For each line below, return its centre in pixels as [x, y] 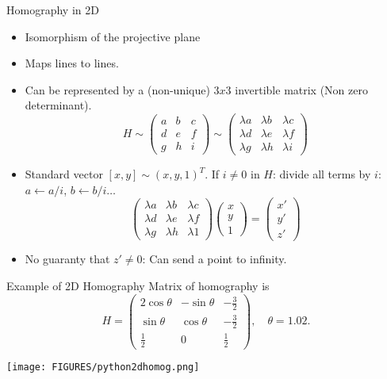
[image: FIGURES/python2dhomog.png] [103, 367]
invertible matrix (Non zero [301, 89]
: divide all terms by [322, 174]
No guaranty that [67, 259]
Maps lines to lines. [72, 63]
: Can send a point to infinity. [215, 259]
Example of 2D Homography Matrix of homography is [138, 286]
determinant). [58, 105]
